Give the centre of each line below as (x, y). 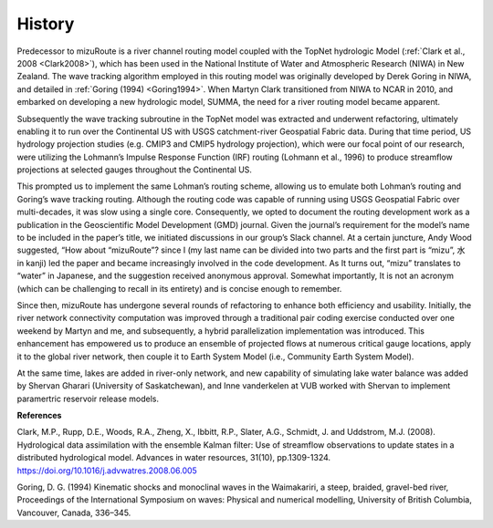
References (39, 416)
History (46, 24)
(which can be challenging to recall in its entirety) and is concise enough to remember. (179, 288)
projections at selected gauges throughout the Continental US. (135, 170)
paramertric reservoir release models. (88, 399)
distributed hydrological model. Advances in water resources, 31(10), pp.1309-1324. (174, 458)
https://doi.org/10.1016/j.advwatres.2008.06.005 (107, 471)
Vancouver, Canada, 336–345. (74, 512)
